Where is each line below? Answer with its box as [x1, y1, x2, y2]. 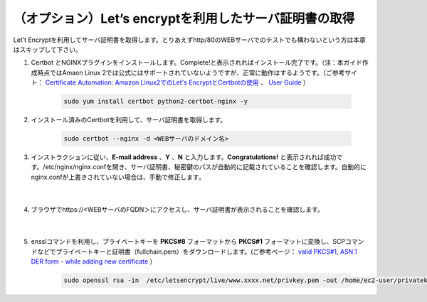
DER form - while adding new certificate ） [31, 257, 157, 266]
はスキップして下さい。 [13, 45, 82, 53]
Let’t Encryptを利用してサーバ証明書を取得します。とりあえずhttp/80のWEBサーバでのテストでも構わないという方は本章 [13, 36, 367, 44]
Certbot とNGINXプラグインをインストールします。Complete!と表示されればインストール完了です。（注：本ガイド [31, 58, 363, 67]
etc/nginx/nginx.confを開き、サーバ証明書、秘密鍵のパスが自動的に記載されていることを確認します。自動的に [45, 163, 367, 171]
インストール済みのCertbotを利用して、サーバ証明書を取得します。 [31, 116, 227, 124]
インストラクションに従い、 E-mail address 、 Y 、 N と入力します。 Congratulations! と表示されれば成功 [31, 153, 337, 161]
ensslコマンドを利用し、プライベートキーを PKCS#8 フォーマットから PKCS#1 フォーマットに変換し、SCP [31, 237, 346, 246]
